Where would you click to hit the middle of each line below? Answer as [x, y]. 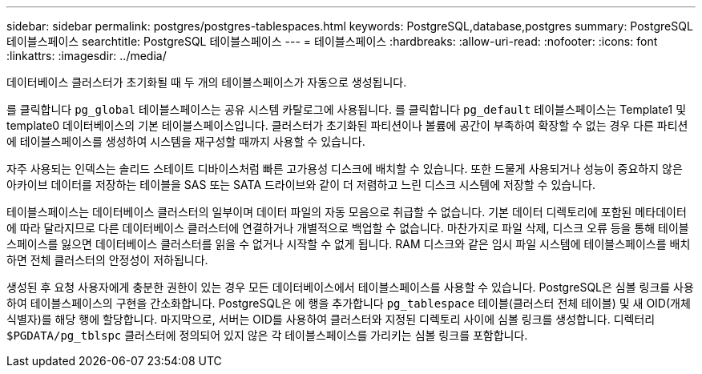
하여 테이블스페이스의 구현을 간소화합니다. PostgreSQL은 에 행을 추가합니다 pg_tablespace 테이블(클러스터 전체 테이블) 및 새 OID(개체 [349, 303]
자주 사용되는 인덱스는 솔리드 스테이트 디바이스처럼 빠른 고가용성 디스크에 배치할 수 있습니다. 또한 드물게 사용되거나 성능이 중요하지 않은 [345, 169]
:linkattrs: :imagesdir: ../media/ [87, 56]
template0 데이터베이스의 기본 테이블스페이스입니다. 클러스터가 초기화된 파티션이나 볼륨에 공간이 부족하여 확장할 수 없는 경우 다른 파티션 [347, 125]
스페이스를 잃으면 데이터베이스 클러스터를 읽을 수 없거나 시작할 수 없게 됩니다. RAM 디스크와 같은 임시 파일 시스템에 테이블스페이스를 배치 [349, 244]
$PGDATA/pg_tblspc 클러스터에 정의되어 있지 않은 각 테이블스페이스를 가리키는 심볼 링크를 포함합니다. [267, 335]
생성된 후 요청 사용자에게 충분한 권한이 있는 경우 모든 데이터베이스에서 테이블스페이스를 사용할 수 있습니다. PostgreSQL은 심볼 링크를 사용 [350, 287]
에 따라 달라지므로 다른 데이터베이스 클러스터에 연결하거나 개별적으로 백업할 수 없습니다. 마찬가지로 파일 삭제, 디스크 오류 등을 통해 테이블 [348, 228]
